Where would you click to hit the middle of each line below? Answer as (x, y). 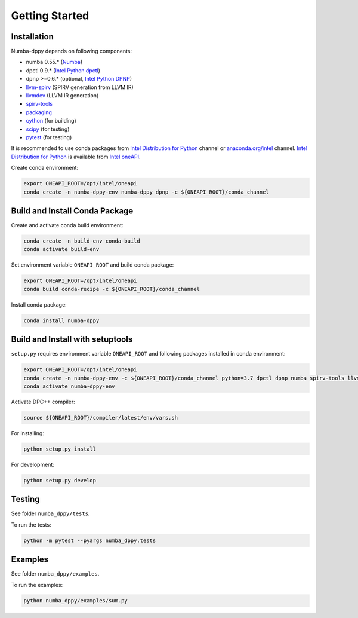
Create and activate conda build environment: (67, 225)
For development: (33, 464)
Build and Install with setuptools (72, 340)
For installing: (27, 433)
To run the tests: (31, 524)
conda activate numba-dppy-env (70, 386)
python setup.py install (60, 449)
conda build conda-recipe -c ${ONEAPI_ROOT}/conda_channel (112, 289)
